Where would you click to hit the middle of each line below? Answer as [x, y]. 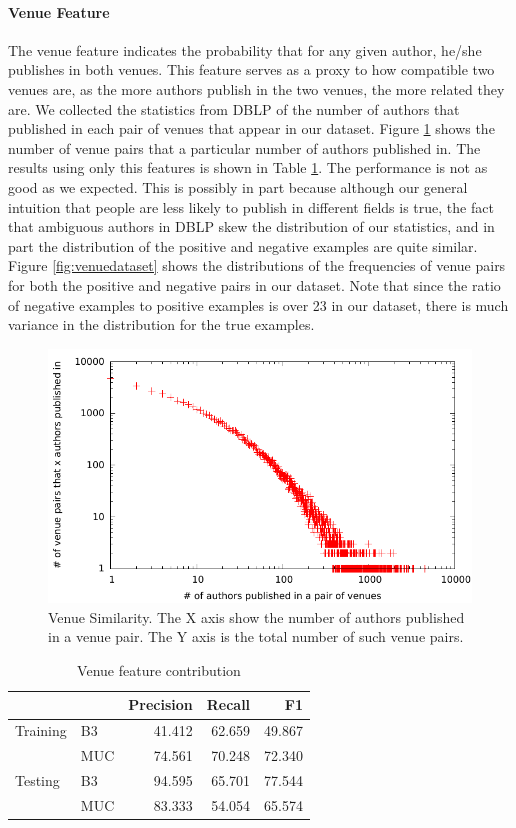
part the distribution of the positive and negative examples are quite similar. [243, 245]
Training [41, 730]
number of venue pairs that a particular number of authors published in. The [244, 147]
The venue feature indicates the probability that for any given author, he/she [245, 49]
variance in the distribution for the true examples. [161, 324]
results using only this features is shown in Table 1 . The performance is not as [248, 167]
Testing [37, 780]
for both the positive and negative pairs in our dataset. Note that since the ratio [254, 284]
